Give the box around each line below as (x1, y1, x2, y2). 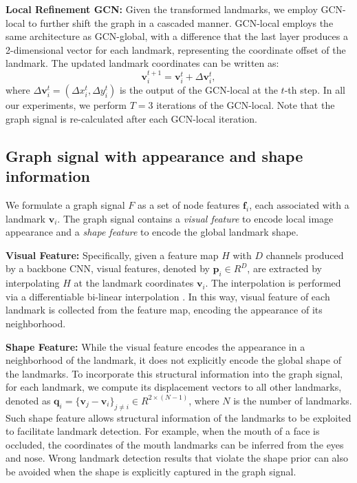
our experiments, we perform (6, 98, 127, 112)
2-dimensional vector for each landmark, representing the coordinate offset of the (6, 42, 346, 56)
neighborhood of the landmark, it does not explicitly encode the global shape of (6, 353, 341, 367)
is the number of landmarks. (233, 393, 352, 407)
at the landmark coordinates (74, 276, 194, 290)
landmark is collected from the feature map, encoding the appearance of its (6, 302, 323, 317)
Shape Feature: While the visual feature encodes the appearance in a (6, 339, 305, 353)
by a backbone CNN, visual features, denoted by (6, 261, 210, 276)
